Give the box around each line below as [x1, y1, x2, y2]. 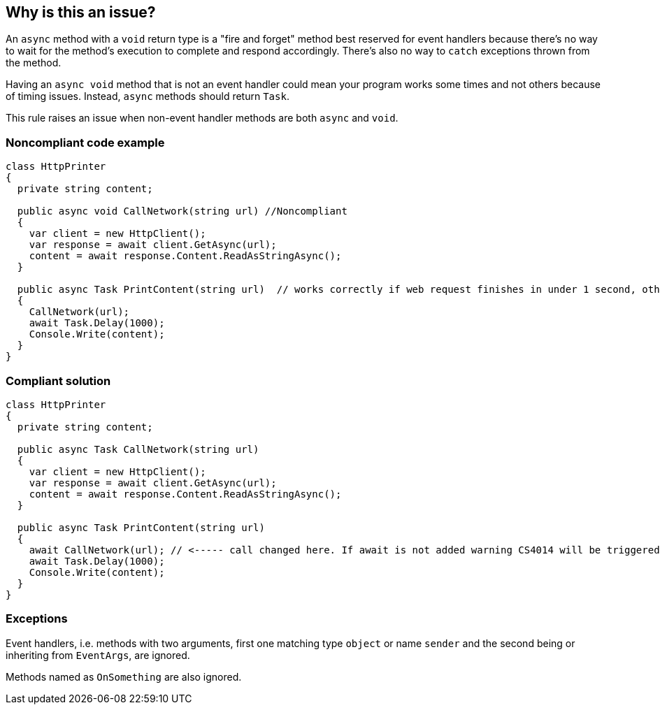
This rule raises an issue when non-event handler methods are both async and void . [6, 112, 399, 124]
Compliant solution [6, 373, 111, 388]
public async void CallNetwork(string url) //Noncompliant [17, 205, 347, 217]
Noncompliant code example [6, 135, 165, 150]
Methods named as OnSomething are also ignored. [6, 670, 242, 683]
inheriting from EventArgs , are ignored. [6, 649, 190, 661]
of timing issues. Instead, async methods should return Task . [6, 90, 289, 103]
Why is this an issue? [6, 3, 156, 21]
